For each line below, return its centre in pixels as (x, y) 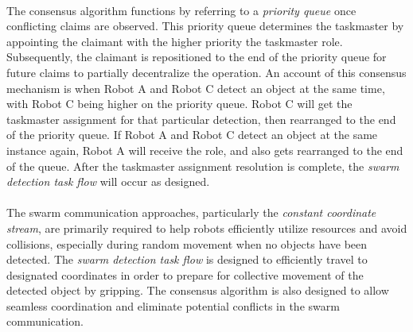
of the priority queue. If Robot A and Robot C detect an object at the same (192, 135)
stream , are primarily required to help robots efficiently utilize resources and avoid (207, 228)
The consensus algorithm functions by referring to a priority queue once (181, 10)
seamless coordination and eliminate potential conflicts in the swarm (173, 305)
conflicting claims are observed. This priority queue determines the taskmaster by (205, 26)
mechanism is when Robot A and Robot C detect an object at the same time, (196, 88)
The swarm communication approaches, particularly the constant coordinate (191, 212)
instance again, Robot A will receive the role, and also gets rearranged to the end (205, 150)
